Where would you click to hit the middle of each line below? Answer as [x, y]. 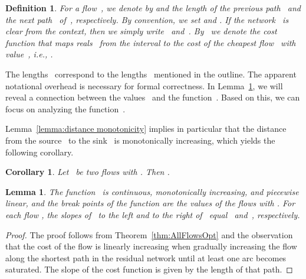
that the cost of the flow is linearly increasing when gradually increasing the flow [151, 246]
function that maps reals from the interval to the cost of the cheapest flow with [151, 42]
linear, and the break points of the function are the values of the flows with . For [150, 203]
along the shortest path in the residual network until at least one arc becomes [146, 257]
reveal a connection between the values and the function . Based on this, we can [153, 97]
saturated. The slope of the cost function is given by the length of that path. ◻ [149, 269]
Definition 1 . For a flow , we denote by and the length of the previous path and [153, 8]
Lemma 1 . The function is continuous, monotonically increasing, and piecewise [152, 191]
